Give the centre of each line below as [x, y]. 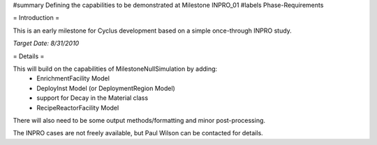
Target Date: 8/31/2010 [46, 43]
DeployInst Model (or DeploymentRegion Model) [106, 88]
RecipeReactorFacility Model [78, 108]
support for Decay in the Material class [93, 98]
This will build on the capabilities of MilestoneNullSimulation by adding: [115, 69]
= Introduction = [36, 18]
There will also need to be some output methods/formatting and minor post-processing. [139, 120]
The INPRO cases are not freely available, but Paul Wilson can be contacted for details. [138, 133]
